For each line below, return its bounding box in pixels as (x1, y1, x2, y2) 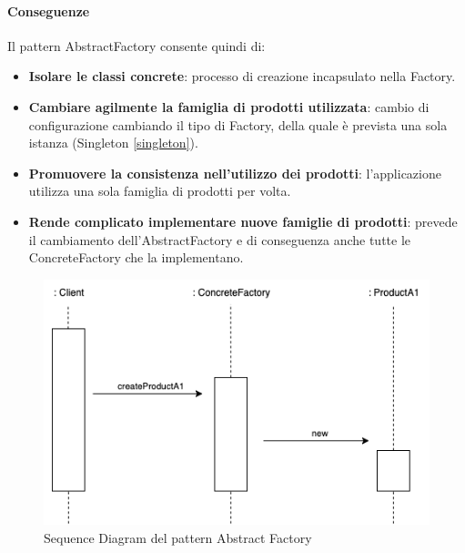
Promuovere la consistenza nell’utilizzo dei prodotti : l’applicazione (28, 163, 441, 182)
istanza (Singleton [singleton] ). (28, 133, 198, 152)
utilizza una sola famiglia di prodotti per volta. (28, 181, 291, 200)
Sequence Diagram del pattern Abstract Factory (44, 527, 312, 547)
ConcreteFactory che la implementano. (28, 248, 244, 267)
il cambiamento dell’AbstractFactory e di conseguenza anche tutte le (28, 230, 411, 249)
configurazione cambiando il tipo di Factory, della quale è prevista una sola (28, 115, 448, 134)
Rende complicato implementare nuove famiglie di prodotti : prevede (28, 211, 458, 230)
